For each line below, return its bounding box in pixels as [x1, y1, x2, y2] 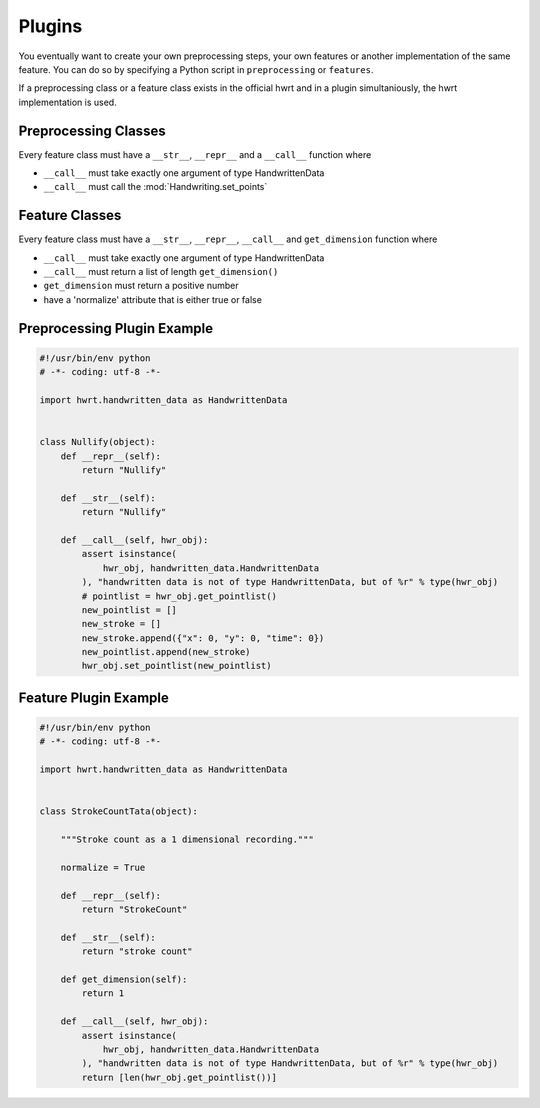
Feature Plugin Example [18, 689, 169, 706]
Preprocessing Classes [18, 122, 166, 139]
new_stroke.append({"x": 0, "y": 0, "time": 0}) [81, 632, 325, 644]
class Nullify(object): [39, 436, 157, 448]
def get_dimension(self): [60, 974, 188, 985]
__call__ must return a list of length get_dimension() [43, 266, 279, 278]
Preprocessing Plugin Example [18, 320, 214, 337]
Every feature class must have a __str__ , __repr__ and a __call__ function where [18, 148, 372, 160]
